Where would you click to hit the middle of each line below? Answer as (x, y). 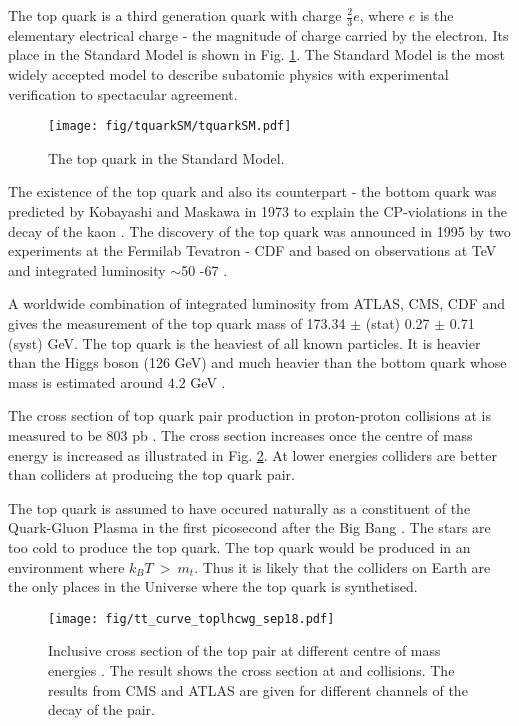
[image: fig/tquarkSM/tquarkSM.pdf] (170, 126)
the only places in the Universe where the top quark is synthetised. (213, 586)
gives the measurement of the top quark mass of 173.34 (177, 323)
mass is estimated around (86, 381)
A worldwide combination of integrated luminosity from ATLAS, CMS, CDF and (257, 303)
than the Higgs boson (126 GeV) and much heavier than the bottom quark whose (257, 362)
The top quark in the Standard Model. (166, 157)
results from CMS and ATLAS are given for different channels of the (258, 689)
